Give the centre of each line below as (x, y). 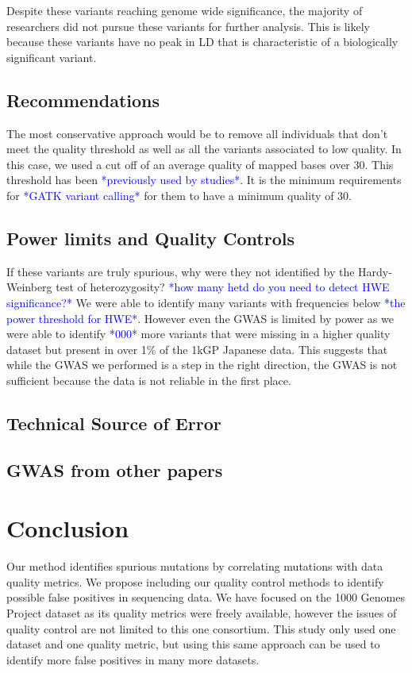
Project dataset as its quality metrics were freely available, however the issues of (202, 612)
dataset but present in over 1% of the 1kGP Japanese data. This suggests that (197, 349)
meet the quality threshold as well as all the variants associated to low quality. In (204, 149)
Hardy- (375, 271)
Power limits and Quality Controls (151, 238)
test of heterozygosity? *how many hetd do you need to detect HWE (223, 287)
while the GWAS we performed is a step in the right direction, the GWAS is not (202, 365)
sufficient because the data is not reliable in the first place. (149, 380)
